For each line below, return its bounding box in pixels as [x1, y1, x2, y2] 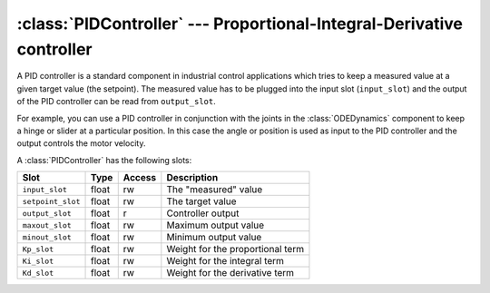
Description [166, 171, 219, 184]
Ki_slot [22, 256, 54, 266]
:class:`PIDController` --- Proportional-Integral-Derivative [16, 14, 463, 34]
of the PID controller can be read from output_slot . [16, 96, 217, 107]
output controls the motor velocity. [16, 138, 146, 149]
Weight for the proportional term [166, 243, 304, 256]
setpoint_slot [22, 196, 81, 206]
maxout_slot [22, 220, 72, 230]
